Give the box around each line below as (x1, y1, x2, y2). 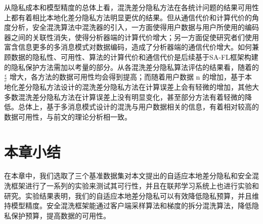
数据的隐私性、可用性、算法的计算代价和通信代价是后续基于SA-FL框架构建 (11, 51, 258, 62)
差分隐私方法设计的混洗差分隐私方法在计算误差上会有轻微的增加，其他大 (18, 81, 259, 92)
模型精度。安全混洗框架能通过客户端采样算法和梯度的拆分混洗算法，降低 (11, 200, 252, 211)
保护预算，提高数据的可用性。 (11, 210, 110, 220)
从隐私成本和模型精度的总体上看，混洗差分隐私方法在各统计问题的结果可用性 (4, 2, 259, 12)
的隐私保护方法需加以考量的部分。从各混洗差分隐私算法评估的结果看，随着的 (4, 61, 259, 72)
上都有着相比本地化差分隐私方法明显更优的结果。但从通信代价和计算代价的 (4, 12, 252, 22)
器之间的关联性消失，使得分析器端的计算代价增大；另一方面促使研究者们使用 (4, 31, 259, 42)
